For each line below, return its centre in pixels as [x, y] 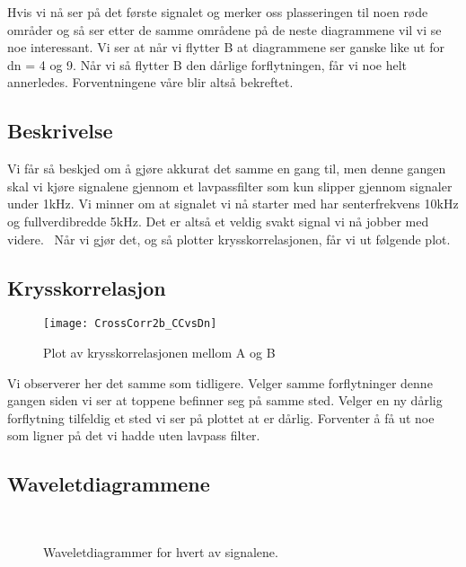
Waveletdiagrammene [109, 484]
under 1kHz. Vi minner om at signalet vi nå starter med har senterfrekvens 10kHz [233, 204]
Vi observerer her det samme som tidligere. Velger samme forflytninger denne [220, 382]
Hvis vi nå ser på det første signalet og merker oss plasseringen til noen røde [218, 12]
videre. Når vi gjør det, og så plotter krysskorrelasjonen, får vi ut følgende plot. [229, 239]
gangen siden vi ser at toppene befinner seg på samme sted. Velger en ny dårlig [225, 400]
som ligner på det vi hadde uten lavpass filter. [134, 435]
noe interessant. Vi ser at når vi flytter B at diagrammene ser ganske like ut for [226, 47]
